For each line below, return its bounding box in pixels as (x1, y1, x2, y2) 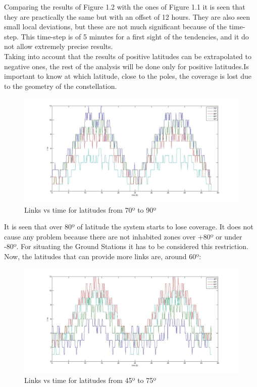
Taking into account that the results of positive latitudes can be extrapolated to (4, 51, 252, 61)
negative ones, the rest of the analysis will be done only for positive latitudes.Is (4, 61, 249, 71)
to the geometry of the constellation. (4, 80, 117, 91)
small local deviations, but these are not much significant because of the (4, 21, 227, 32)
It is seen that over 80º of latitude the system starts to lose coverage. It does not (4, 221, 253, 232)
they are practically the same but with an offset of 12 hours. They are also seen (4, 11, 250, 22)
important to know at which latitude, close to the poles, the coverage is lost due (4, 71, 251, 81)
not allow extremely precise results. (4, 41, 113, 52)
